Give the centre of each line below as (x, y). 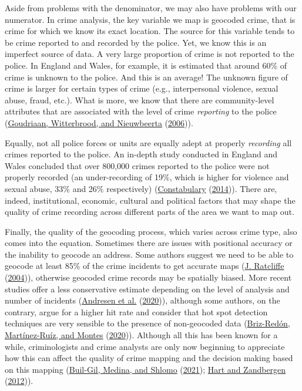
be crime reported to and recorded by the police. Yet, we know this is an (136, 42)
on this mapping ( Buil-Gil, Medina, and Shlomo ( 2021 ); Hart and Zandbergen (145, 369)
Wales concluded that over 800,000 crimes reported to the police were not (137, 165)
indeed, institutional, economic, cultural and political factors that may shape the (150, 200)
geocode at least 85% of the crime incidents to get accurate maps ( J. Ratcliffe (145, 266)
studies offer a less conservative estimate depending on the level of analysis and (147, 289)
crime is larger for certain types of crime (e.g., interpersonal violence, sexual (142, 88)
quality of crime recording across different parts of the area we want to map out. (150, 212)
